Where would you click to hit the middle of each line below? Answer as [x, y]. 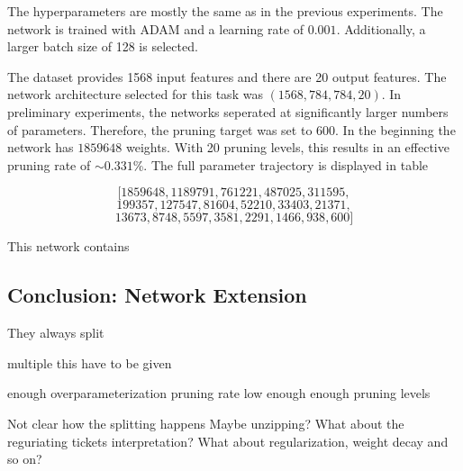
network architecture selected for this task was [135, 94]
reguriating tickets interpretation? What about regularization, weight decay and [228, 441]
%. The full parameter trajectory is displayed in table [281, 164]
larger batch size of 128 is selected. [103, 46]
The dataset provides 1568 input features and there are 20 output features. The [227, 76]
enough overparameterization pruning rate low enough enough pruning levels [219, 393]
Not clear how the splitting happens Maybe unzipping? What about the [206, 423]
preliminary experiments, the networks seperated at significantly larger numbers [228, 111]
